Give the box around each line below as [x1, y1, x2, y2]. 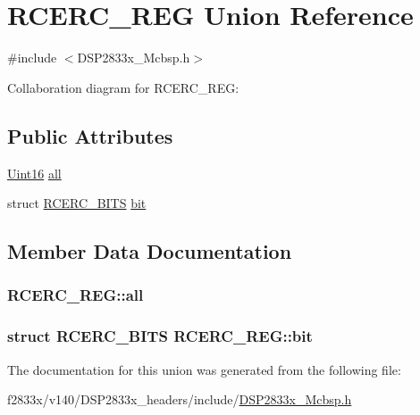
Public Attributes [7, 121, 173, 149]
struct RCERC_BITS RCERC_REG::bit [7, 325, 313, 347]
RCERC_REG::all [7, 284, 144, 306]
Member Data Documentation [7, 237, 292, 265]
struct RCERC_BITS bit [7, 194, 147, 212]
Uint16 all [7, 163, 62, 182]
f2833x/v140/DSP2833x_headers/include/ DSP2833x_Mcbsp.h [7, 390, 352, 409]
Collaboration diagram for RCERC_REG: [7, 78, 239, 96]
